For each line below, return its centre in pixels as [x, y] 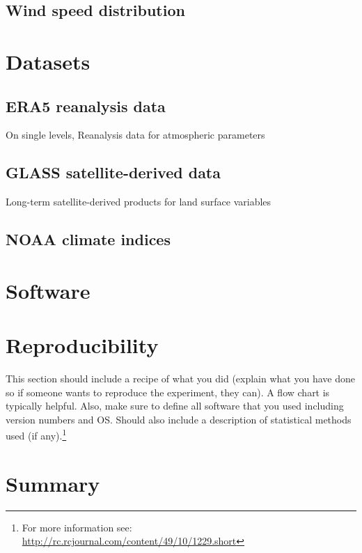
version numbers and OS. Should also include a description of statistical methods [179, 419]
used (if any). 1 [36, 435]
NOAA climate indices [88, 239]
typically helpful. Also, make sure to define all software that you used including [175, 406]
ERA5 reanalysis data [86, 106]
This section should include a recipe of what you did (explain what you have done [180, 379]
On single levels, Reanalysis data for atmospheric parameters [135, 135]
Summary [53, 483]
